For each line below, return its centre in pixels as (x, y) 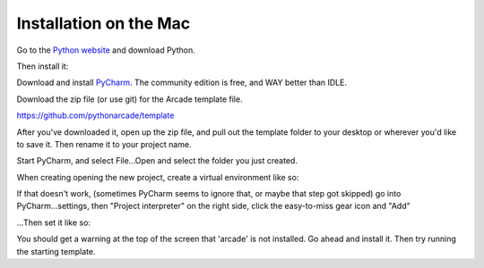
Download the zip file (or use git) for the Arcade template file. (130, 99)
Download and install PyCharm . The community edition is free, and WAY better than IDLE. (181, 83)
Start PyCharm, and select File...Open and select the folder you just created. (157, 161)
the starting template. (56, 251)
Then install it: (43, 66)
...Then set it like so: (54, 222)
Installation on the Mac (104, 23)
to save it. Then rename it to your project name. (104, 144)
